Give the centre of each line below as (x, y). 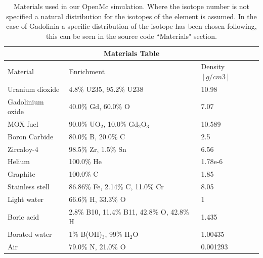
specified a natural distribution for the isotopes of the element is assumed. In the (131, 16)
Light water (26, 199)
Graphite (21, 174)
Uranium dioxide (34, 89)
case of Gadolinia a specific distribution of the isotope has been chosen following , (131, 26)
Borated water (30, 234)
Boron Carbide (31, 136)
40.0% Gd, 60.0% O (99, 106)
